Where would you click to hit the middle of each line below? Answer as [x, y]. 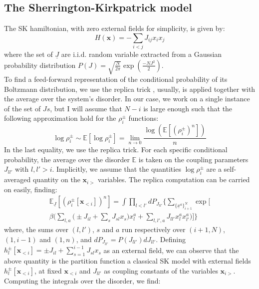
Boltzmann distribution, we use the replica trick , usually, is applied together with [130, 89]
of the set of [22, 108]
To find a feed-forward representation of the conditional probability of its [116, 79]
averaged [17, 179]
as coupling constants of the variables [161, 270]
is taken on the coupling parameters [193, 159]
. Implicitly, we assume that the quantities [117, 169]
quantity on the [56, 179]
